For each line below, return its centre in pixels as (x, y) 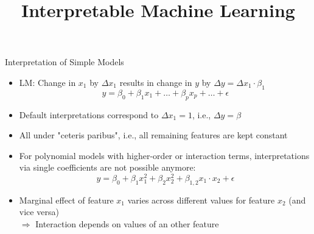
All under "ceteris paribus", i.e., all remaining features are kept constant (153, 135)
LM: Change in (47, 82)
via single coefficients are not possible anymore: (107, 167)
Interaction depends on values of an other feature (127, 224)
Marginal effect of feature (66, 200)
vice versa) (39, 212)
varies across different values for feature (201, 200)
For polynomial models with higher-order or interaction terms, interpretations (164, 155)
